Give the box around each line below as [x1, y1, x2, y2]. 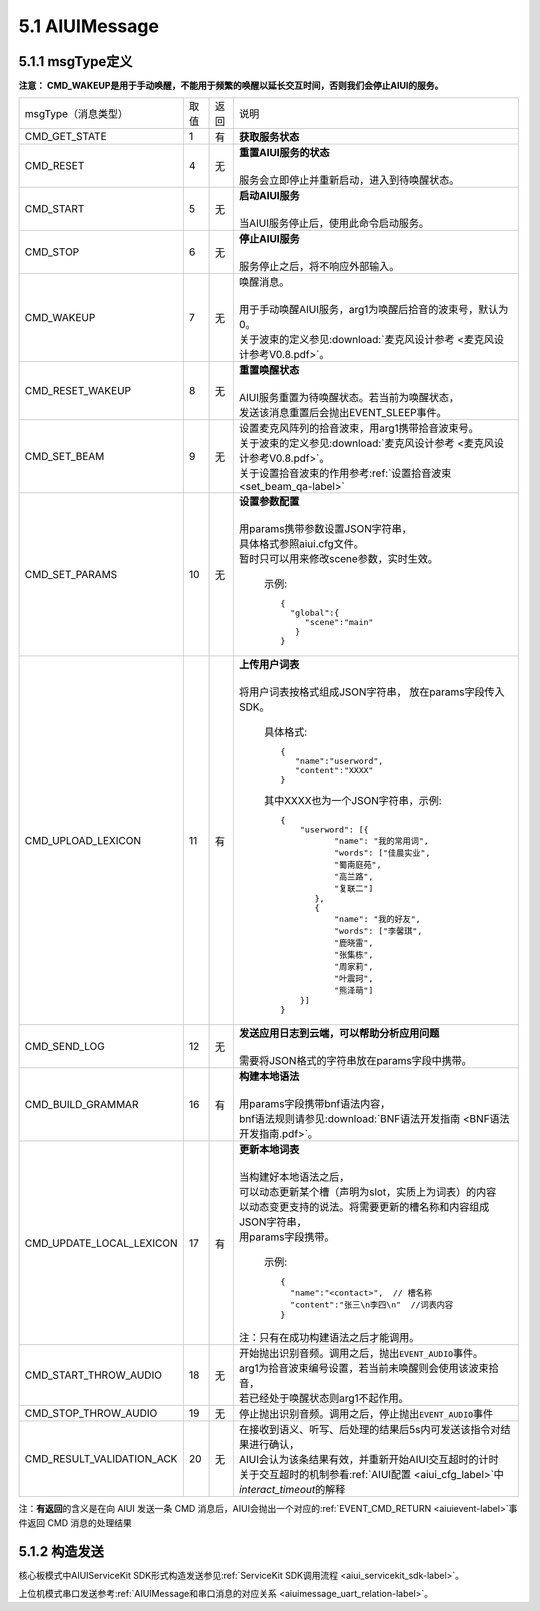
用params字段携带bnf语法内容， [238, 1097, 391, 1111]
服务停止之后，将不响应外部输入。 [238, 260, 400, 274]
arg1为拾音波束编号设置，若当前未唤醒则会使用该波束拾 [238, 1361, 499, 1375]
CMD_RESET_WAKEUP [24, 384, 132, 398]
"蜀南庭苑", [333, 860, 382, 870]
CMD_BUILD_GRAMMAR [24, 1098, 139, 1112]
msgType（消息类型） [24, 107, 129, 121]
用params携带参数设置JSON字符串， [238, 522, 412, 536]
